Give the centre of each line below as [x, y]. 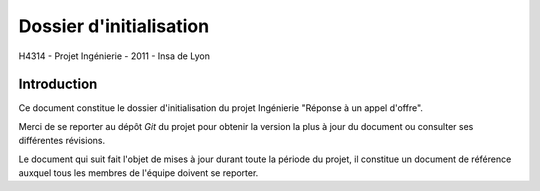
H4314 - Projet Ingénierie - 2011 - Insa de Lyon [114, 56]
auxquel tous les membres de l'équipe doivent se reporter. [138, 173]
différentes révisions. [61, 141]
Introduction [58, 84]
